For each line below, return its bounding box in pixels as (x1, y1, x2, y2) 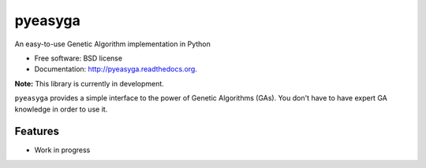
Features (14, 125, 59, 138)
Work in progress (34, 145, 91, 155)
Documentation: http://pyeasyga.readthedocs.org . (34, 64, 197, 74)
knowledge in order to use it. (14, 104, 108, 114)
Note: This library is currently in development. (14, 79, 165, 88)
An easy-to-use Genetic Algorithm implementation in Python (14, 39, 211, 49)
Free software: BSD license (34, 53, 122, 63)
